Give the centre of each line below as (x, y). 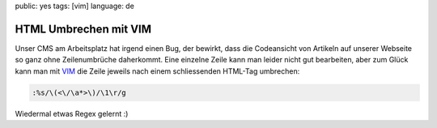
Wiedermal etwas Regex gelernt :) (72, 113)
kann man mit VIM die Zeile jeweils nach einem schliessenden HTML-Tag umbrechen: (157, 71)
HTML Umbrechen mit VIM (83, 29)
